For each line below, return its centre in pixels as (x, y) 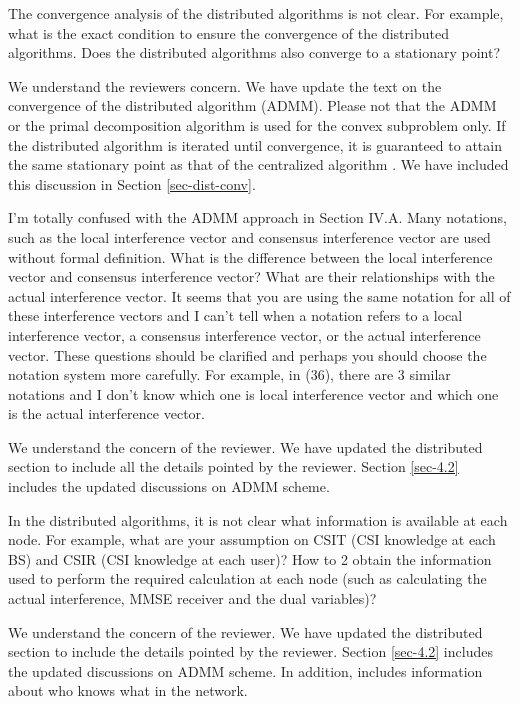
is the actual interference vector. (106, 413)
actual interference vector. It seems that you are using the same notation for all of (259, 295)
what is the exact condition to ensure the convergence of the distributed (228, 32)
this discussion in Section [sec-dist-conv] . (132, 183)
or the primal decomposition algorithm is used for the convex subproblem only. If (257, 124)
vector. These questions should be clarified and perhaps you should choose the (247, 354)
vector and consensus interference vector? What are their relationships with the (251, 276)
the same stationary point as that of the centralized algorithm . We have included (258, 164)
